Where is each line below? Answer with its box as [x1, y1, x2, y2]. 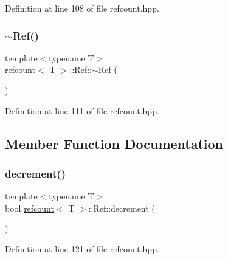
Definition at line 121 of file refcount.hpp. [5, 242, 159, 255]
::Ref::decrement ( [88, 201, 155, 214]
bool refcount [5, 201, 54, 214]
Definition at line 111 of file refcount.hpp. [5, 104, 159, 117]
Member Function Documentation [5, 134, 224, 153]
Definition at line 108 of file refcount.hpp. [5, 2, 159, 14]
